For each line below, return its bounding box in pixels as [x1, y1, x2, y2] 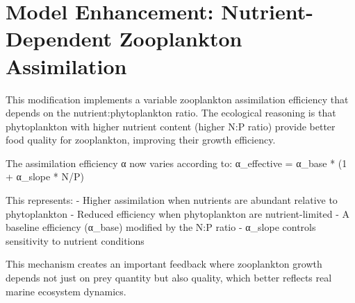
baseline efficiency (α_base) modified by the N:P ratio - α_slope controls [6, 220, 316, 234]
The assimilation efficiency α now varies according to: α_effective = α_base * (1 [6, 155, 347, 170]
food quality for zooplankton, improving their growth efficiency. [6, 132, 276, 147]
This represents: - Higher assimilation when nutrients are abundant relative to [6, 193, 338, 207]
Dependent [6, 24, 113, 53]
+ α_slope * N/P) [6, 169, 84, 184]
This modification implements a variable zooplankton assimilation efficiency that [6, 92, 349, 106]
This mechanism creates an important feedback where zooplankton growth [6, 257, 322, 271]
